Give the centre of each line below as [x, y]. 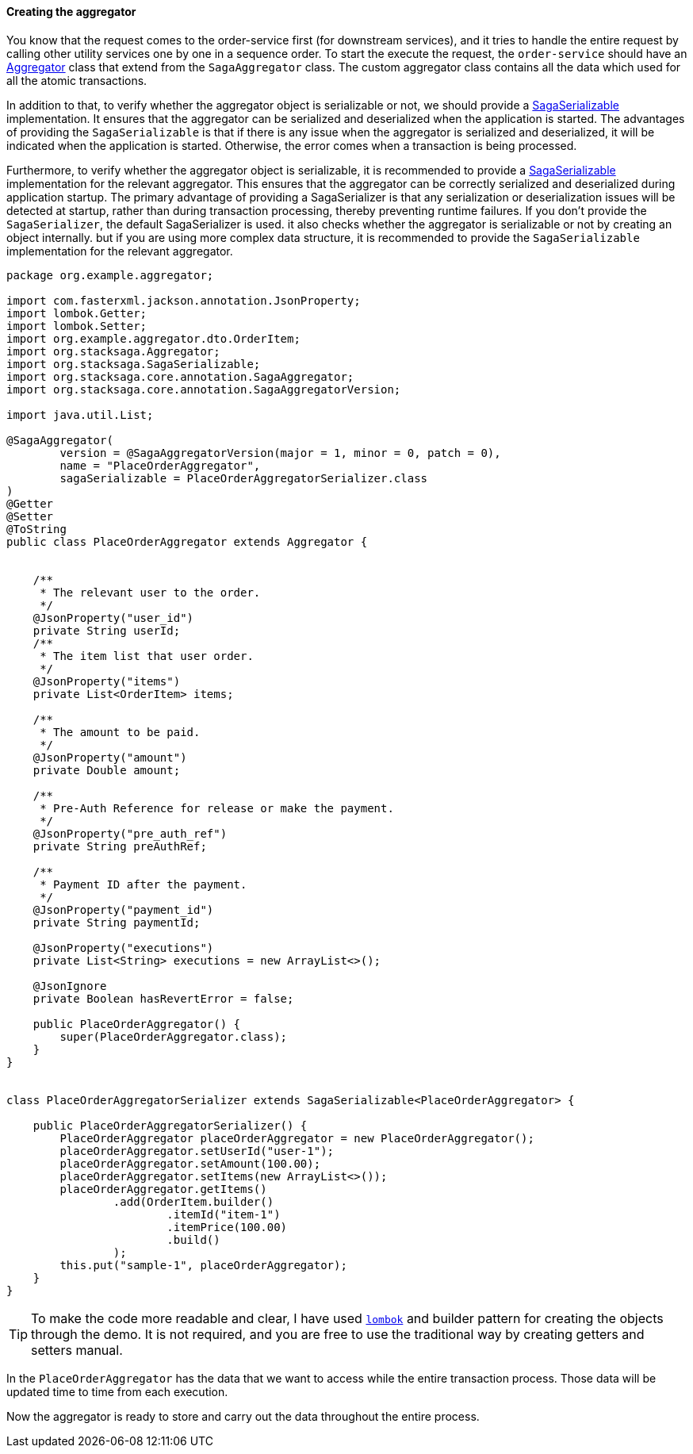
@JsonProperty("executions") [123, 948]
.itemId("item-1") [224, 1214]
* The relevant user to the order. [150, 592]
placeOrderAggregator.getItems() [163, 1189]
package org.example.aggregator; [110, 275]
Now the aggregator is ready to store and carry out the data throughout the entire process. [243, 1416]
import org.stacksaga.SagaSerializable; [134, 364]
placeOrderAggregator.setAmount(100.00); [190, 1163]
